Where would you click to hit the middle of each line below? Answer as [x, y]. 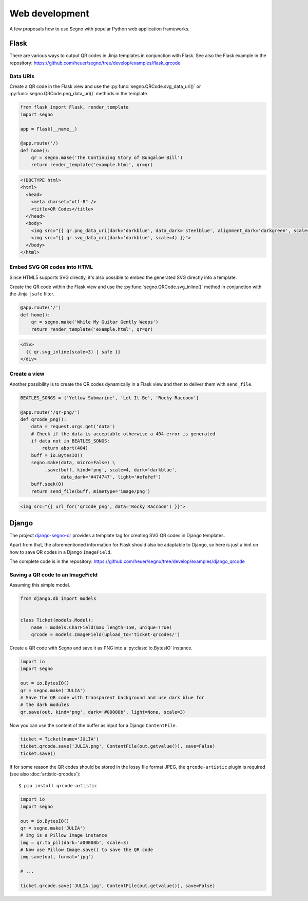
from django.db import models [58, 599]
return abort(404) [65, 448]
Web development [49, 13]
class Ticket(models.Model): [57, 620]
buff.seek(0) [47, 484]
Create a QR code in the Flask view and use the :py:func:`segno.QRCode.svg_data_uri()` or [105, 86]
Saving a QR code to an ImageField [53, 575]
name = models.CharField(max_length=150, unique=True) [101, 627]
